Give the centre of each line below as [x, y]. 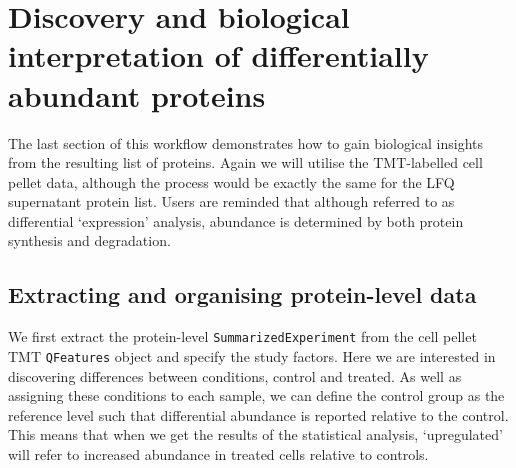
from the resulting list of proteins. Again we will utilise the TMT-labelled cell [245, 162]
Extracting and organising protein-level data [242, 294]
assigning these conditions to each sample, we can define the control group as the [256, 395]
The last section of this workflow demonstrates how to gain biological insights [246, 142]
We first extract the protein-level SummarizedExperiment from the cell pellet [242, 336]
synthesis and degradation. [89, 240]
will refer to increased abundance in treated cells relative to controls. [218, 453]
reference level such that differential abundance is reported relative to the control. [258, 414]
